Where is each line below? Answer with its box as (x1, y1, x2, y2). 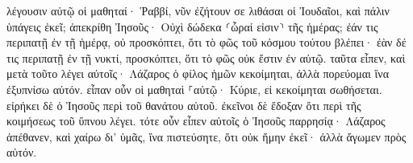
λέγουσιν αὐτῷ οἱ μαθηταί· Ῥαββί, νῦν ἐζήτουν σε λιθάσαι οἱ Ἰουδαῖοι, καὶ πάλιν (6, 2, 390, 18)
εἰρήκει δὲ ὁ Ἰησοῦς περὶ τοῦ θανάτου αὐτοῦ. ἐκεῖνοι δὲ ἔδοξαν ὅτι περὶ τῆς (6, 96, 361, 113)
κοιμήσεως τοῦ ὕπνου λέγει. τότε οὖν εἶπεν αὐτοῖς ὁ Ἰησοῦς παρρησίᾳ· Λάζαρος (6, 112, 386, 129)
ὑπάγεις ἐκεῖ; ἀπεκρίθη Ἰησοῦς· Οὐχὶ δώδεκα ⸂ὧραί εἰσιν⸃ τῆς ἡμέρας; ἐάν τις (6, 18, 378, 35)
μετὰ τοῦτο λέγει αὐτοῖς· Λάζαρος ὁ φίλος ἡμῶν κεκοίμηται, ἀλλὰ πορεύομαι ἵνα (6, 65, 389, 82)
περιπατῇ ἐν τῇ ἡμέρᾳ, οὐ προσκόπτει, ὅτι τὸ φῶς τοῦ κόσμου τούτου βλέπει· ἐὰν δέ (6, 34, 407, 51)
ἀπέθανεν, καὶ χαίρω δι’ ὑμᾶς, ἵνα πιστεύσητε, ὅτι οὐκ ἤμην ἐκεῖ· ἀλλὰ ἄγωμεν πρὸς (6, 128, 407, 145)
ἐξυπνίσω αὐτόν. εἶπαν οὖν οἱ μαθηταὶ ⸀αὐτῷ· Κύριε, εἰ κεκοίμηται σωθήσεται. (6, 80, 382, 97)
